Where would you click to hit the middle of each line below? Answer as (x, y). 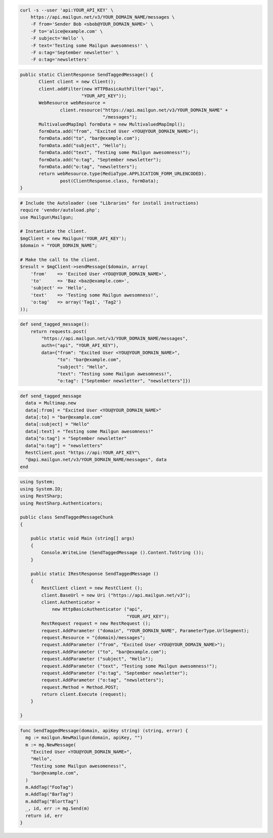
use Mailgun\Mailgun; (47, 217)
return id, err (44, 815)
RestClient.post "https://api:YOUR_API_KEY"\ (83, 453)
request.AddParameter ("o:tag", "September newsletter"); (115, 673)
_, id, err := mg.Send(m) (57, 809)
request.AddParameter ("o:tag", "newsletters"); (103, 680)
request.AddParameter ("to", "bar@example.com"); (104, 652)
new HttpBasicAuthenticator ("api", (97, 609)
